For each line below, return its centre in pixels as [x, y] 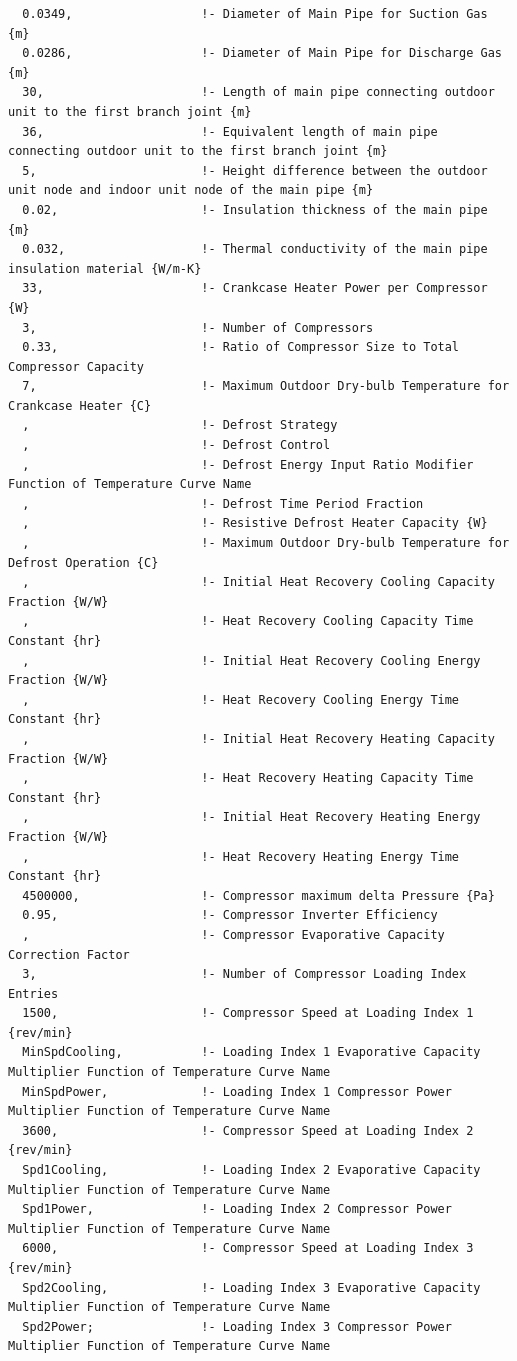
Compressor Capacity [76, 366]
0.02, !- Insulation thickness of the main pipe [255, 209]
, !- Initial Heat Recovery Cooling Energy [251, 660]
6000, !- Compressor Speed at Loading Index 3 [248, 1248]
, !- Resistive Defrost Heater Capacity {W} [255, 523]
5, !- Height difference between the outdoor [255, 170]
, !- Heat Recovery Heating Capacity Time [248, 778]
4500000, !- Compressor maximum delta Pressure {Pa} [258, 895]
